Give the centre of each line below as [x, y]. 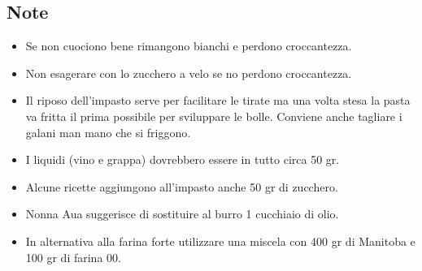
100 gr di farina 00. [73, 257]
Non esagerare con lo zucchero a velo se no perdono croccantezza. [189, 73]
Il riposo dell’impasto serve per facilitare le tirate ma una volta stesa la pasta [218, 100]
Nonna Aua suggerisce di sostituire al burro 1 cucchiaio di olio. [182, 214]
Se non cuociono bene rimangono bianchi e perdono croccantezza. [189, 46]
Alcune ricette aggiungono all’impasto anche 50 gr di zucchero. [182, 186]
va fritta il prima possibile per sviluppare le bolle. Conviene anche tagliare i [214, 116]
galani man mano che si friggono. [108, 132]
